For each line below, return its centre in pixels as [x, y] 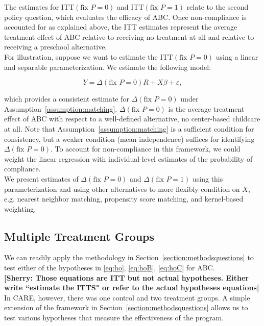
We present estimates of [41, 178]
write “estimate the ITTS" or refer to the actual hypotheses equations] [132, 287]
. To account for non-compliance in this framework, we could [146, 149]
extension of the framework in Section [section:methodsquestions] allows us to [126, 307]
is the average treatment [206, 108]
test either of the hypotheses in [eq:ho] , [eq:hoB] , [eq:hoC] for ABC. [110, 268]
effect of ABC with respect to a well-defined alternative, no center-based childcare [132, 119]
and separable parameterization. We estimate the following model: [108, 67]
